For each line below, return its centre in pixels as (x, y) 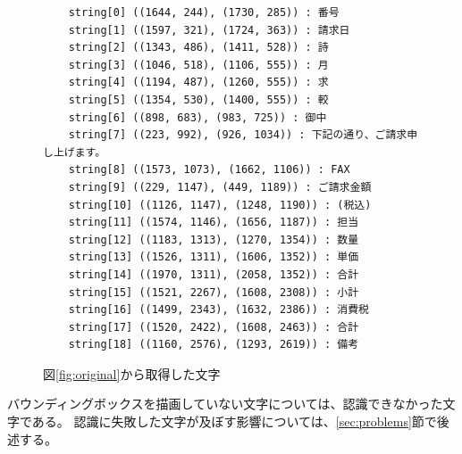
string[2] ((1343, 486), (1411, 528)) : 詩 (198, 48)
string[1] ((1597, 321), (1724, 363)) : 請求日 (209, 30)
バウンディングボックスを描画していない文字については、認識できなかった (225, 404)
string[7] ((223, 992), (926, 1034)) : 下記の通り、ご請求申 (243, 135)
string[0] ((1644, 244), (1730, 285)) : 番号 (204, 12)
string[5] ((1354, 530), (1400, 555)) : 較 (198, 99)
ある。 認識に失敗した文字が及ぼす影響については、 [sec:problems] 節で (234, 421)
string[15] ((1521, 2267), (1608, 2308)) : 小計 (214, 292)
